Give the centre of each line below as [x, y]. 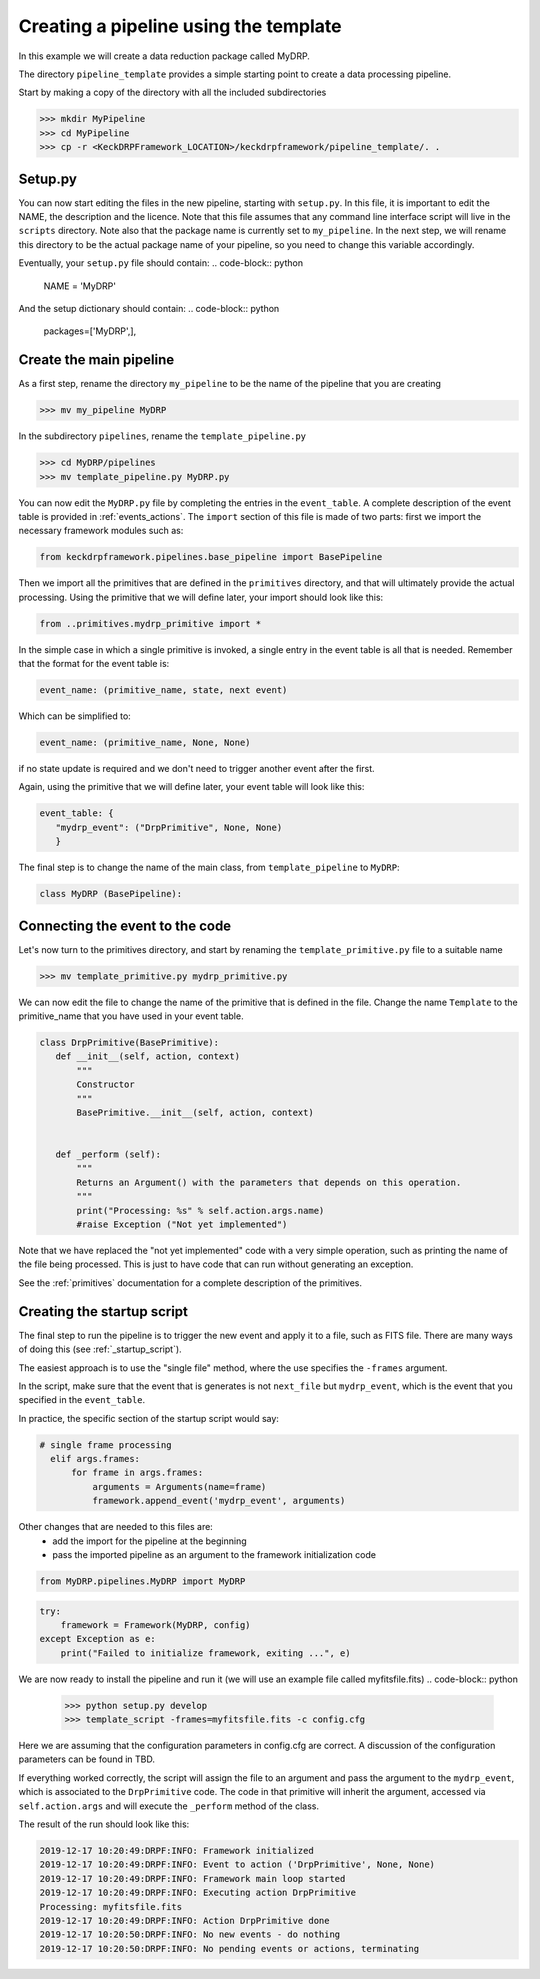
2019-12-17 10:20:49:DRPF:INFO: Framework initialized [176, 1850]
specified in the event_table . [82, 1400]
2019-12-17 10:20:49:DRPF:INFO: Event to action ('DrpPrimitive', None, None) [237, 1864]
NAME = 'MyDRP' [80, 286]
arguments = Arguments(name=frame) [179, 1486]
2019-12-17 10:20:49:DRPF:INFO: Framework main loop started [192, 1878]
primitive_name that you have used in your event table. [131, 1016]
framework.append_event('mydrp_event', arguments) [218, 1501]
